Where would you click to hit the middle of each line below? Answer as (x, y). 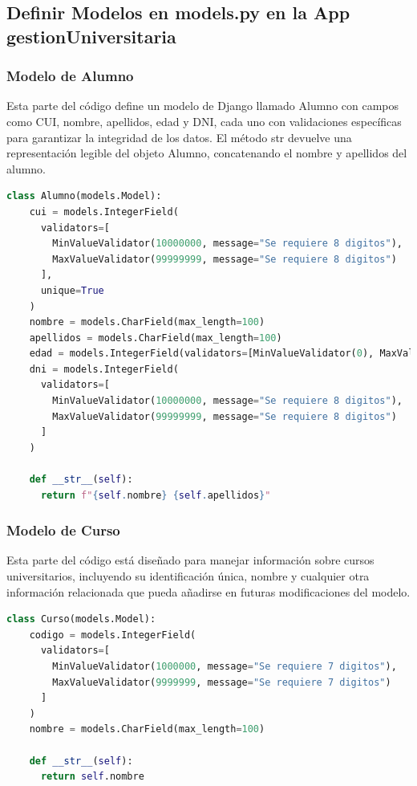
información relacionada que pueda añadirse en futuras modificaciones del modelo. (208, 591)
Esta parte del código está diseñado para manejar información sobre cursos (190, 560)
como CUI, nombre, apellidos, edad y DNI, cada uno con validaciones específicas (204, 121)
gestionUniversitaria (91, 36)
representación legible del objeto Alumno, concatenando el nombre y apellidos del (207, 153)
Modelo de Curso (63, 530)
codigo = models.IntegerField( (113, 635)
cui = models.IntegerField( (104, 212)
